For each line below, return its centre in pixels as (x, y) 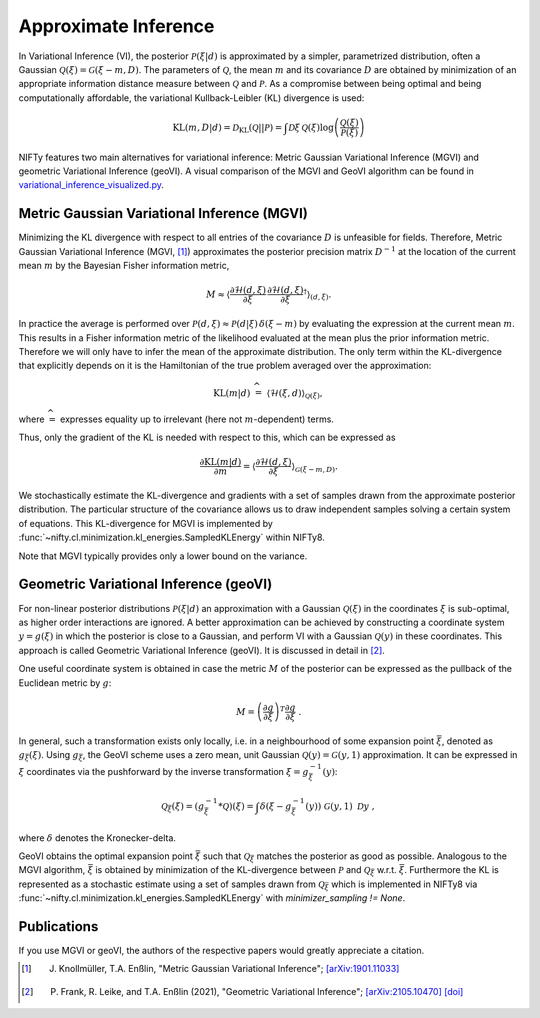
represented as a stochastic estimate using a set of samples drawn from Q (171, 884)
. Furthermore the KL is (451, 870)
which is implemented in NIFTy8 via (404, 884)
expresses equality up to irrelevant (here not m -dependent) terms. (197, 419)
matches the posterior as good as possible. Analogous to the (381, 856)
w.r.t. (386, 870)
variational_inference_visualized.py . (91, 185)
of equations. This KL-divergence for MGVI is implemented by (146, 523)
